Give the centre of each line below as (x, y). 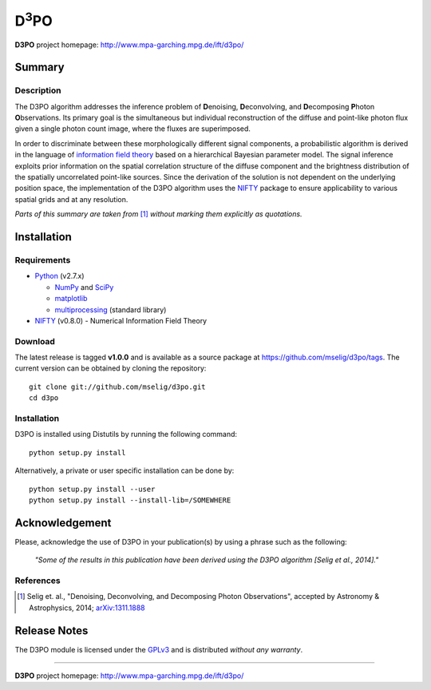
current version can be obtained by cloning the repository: (111, 368)
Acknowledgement (63, 523)
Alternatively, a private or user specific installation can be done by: (125, 470)
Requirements (43, 260)
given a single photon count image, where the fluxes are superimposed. (133, 129)
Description (38, 90)
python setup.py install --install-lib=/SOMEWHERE (130, 500)
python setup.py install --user (92, 489)
